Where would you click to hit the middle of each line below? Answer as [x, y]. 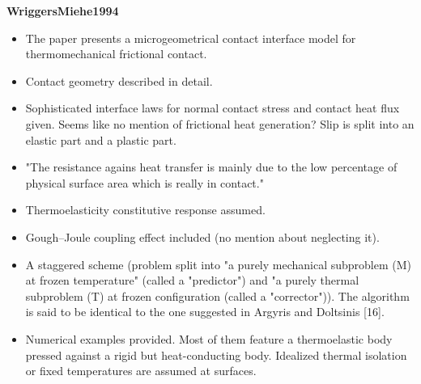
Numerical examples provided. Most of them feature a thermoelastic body [209, 338]
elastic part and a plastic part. [101, 139]
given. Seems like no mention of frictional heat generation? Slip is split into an [220, 123]
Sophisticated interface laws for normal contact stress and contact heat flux [213, 108]
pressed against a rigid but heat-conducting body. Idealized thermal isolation [216, 354]
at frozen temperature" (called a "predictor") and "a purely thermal [192, 280]
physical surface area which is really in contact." [145, 182]
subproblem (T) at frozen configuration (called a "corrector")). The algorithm [217, 295]
